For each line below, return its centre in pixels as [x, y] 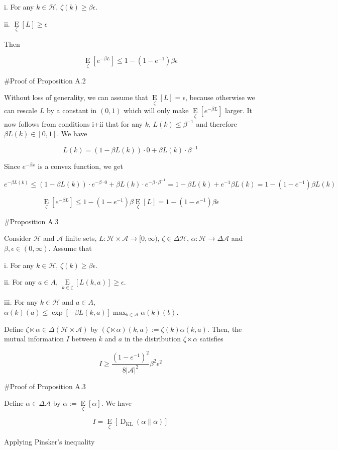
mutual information [34, 339]
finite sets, [81, 238]
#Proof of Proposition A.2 [45, 80]
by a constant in [72, 110]
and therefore [216, 123]
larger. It [239, 110]
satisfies [211, 339]
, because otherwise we [220, 97]
